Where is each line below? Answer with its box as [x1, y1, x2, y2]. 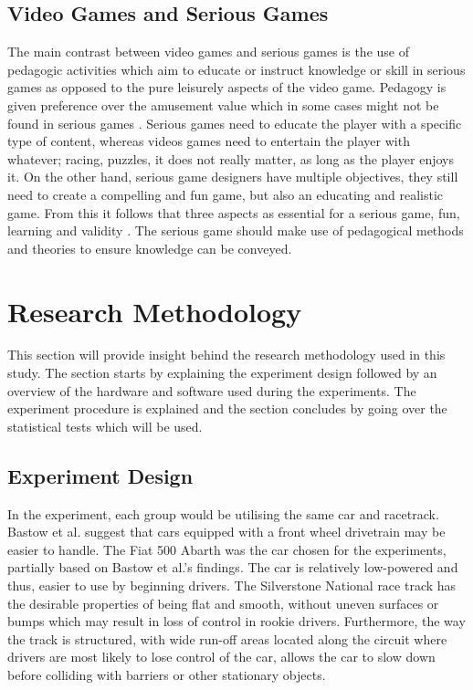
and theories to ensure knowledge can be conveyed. [7, 238, 292, 257]
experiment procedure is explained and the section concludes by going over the [7, 399, 447, 418]
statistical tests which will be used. [7, 416, 203, 435]
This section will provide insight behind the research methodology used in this [7, 345, 446, 364]
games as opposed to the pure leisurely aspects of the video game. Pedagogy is [7, 78, 447, 97]
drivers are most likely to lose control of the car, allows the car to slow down [7, 647, 436, 666]
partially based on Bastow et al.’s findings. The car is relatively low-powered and [7, 558, 458, 577]
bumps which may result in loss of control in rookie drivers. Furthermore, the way [7, 612, 466, 631]
